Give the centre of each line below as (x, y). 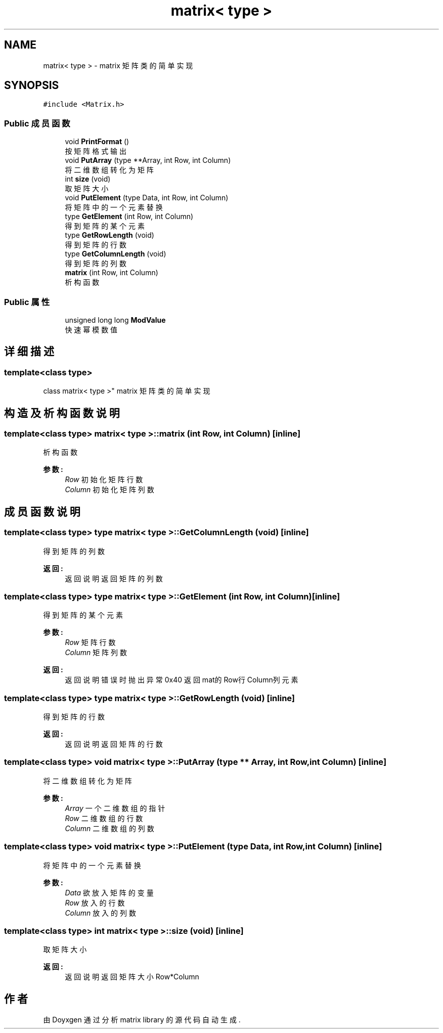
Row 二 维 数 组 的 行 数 (104, 818)
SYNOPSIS (32, 85)
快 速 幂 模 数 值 (91, 329)
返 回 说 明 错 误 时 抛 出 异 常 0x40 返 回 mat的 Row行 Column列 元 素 (182, 680)
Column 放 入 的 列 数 (100, 913)
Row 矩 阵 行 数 (90, 642)
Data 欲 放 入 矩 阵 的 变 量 (109, 892)
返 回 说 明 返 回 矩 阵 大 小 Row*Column (132, 977)
